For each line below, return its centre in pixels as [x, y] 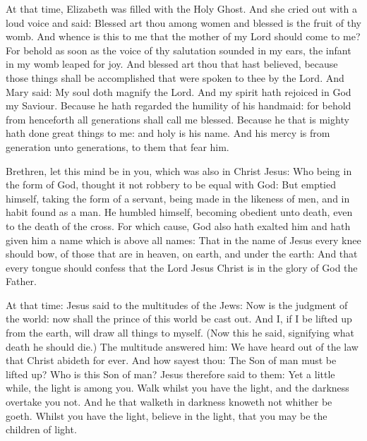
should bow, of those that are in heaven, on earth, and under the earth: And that [182, 254]
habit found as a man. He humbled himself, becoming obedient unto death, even [179, 212]
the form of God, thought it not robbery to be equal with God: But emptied [171, 185]
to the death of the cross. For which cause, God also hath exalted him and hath [178, 225]
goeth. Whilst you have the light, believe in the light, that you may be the [167, 415]
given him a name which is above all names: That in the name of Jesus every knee [183, 240]
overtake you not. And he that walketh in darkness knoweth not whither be [169, 402]
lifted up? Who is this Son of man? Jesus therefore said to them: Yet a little [170, 374]
